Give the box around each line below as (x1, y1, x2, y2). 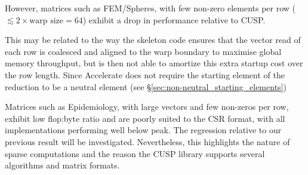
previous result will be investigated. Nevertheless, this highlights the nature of (5, 135, 290, 148)
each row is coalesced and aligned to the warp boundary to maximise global (5, 45, 282, 57)
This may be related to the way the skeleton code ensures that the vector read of (5, 33, 301, 46)
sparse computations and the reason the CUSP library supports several (5, 147, 265, 159)
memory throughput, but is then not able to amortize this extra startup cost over (5, 57, 303, 69)
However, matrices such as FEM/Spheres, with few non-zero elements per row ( (5, 2, 296, 14)
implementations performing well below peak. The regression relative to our (5, 124, 282, 136)
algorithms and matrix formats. (5, 159, 120, 171)
